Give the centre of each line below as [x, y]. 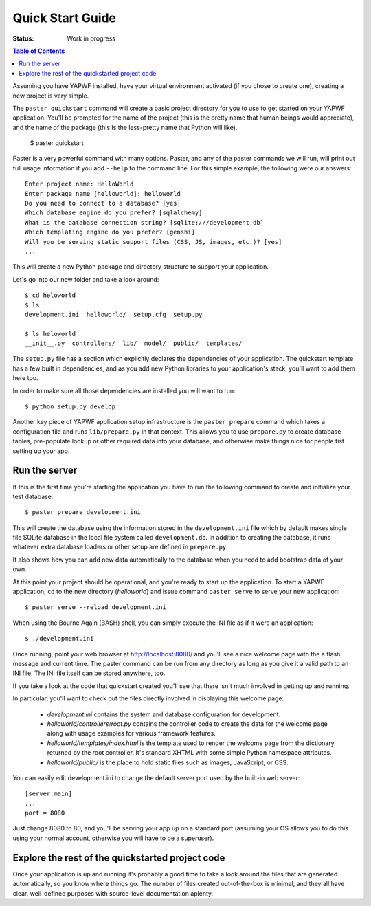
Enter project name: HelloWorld [79, 184]
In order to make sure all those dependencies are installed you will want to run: [124, 390]
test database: [33, 496]
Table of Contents [39, 51]
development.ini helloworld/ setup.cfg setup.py [114, 314]
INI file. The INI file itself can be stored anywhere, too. [89, 673]
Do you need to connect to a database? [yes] [103, 203]
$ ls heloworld [50, 334]
